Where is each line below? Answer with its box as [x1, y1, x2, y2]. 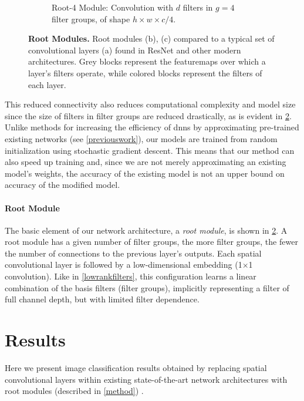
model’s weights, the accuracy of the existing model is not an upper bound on [5, 167, 285, 179]
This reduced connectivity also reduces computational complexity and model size [5, 98, 296, 110]
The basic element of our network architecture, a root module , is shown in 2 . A [5, 224, 288, 236]
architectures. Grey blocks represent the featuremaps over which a [28, 55, 266, 68]
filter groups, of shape [52, 12, 130, 25]
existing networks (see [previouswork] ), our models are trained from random [5, 132, 278, 144]
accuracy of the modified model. [5, 178, 120, 191]
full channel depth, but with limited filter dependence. [5, 293, 200, 305]
